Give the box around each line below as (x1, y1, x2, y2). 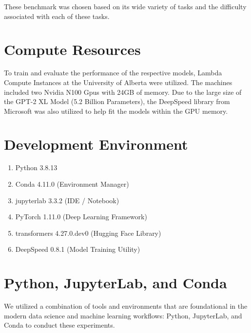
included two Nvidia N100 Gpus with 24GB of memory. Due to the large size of (4, 87, 242, 97)
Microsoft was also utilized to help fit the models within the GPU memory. (4, 105, 228, 116)
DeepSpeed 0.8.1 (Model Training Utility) (15, 244, 140, 254)
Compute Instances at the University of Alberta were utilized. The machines (4, 77, 232, 87)
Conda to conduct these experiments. (4, 320, 115, 330)
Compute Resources (4, 39, 141, 59)
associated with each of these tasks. (4, 11, 110, 21)
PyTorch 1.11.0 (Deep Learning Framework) (15, 211, 147, 222)
